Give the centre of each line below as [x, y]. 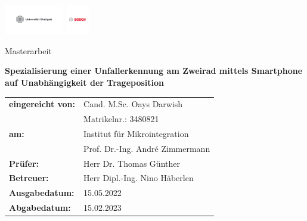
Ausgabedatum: [42, 193]
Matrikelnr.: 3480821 [121, 119]
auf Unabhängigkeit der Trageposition [85, 82]
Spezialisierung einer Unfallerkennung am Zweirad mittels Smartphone [154, 71]
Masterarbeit [28, 50]
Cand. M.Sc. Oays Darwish [133, 104]
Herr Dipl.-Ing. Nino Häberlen [139, 178]
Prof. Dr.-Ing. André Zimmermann [147, 148]
